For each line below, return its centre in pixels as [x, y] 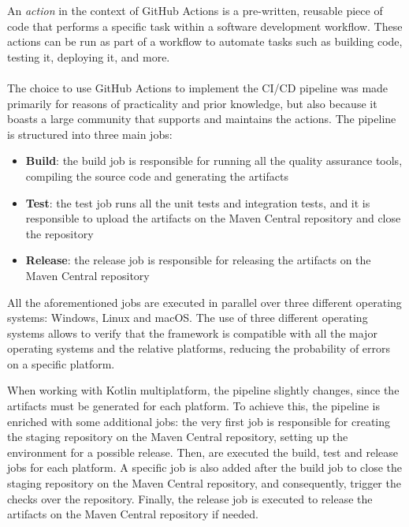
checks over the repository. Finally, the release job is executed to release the [190, 498]
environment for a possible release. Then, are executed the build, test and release [203, 452]
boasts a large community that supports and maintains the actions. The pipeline [202, 119]
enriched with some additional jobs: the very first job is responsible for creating [199, 421]
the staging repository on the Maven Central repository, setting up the [178, 437]
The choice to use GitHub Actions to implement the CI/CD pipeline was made [198, 87]
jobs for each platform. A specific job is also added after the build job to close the [205, 467]
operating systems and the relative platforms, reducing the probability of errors [199, 348]
